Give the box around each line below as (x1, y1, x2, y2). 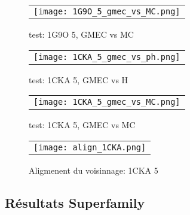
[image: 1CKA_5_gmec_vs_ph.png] (33, 52, 180, 62)
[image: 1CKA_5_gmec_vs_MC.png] (33, 97, 180, 107)
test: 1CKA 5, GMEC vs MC (29, 119, 136, 131)
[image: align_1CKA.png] (33, 142, 146, 152)
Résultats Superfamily (5, 193, 145, 211)
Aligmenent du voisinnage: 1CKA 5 (29, 163, 158, 176)
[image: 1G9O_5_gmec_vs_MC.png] (33, 7, 180, 16)
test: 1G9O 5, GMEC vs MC (29, 28, 134, 40)
